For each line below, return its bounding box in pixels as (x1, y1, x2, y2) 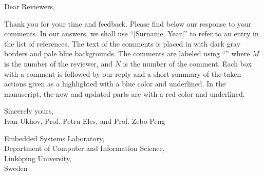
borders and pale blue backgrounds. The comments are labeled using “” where (4, 48, 250, 59)
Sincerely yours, (4, 105, 54, 116)
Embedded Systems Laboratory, (4, 133, 105, 143)
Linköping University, (4, 152, 72, 163)
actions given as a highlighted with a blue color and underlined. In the (4, 78, 226, 89)
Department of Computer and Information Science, (4, 143, 165, 154)
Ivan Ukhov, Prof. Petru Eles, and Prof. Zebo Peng (4, 115, 165, 126)
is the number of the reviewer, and (4, 58, 112, 69)
